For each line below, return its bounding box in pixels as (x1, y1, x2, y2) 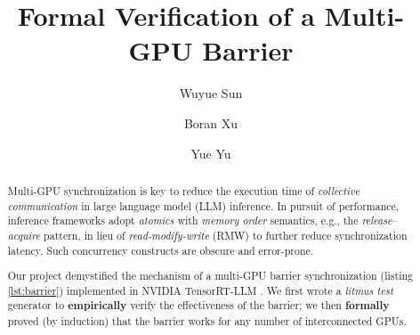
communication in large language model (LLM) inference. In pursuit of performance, (7, 198, 400, 213)
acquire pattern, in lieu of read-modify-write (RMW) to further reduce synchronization (7, 227, 408, 242)
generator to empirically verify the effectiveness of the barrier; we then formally (7, 298, 390, 314)
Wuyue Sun (179, 84, 243, 102)
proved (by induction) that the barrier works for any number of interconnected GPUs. (7, 314, 407, 329)
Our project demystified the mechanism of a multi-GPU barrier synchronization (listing (7, 268, 414, 283)
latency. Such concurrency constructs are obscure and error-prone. (7, 242, 314, 257)
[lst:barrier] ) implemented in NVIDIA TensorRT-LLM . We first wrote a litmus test (7, 282, 393, 298)
